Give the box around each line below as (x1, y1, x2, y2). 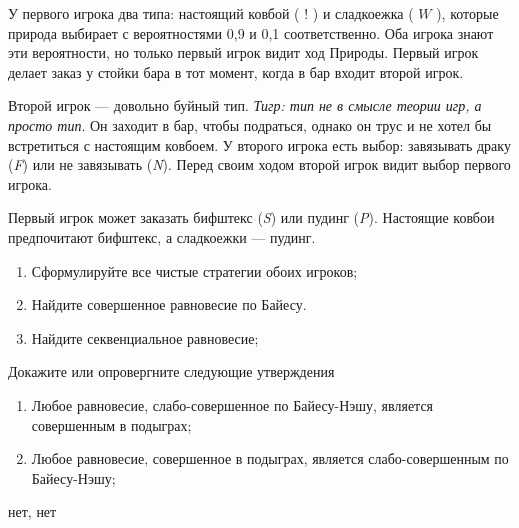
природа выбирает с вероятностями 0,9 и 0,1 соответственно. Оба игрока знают (8, 22, 494, 43)
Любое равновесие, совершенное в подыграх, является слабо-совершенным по (31, 448, 509, 469)
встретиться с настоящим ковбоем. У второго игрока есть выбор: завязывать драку (8, 134, 511, 155)
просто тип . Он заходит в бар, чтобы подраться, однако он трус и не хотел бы (8, 114, 492, 135)
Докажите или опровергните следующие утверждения (8, 361, 335, 382)
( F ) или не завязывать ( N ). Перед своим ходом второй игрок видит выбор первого (8, 154, 511, 175)
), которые (436, 3, 499, 23)
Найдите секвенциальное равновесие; (31, 327, 259, 348)
